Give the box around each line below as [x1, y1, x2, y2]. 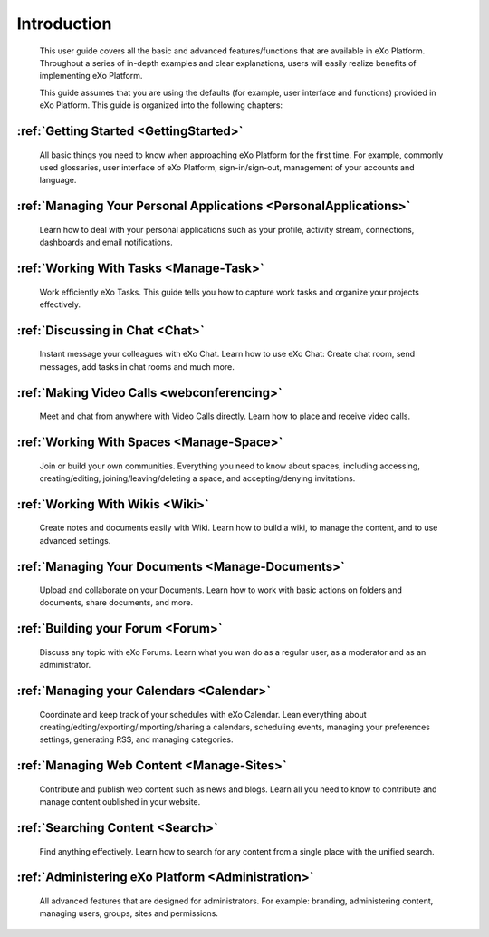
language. [39, 175, 77, 186]
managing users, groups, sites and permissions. [39, 908, 219, 919]
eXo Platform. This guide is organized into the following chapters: [39, 100, 283, 111]
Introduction [16, 14, 112, 34]
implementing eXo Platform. [39, 71, 143, 82]
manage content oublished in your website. [39, 797, 201, 807]
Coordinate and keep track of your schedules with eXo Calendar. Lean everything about [39, 709, 367, 720]
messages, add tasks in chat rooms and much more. [39, 361, 235, 372]
